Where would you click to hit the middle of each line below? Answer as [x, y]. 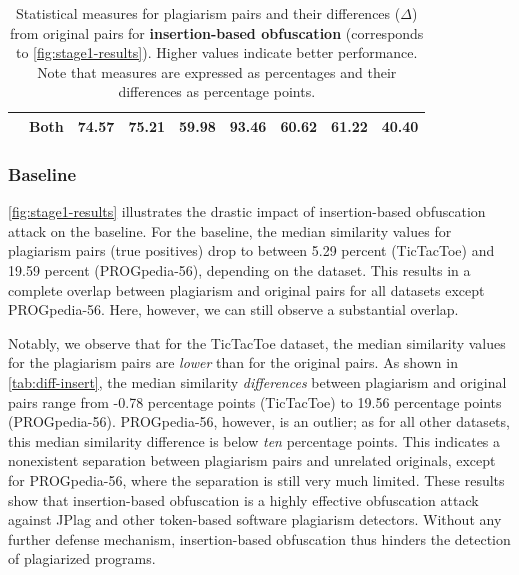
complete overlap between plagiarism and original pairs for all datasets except [246, 289]
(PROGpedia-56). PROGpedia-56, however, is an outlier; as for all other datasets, [259, 421]
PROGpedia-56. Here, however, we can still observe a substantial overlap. [233, 309]
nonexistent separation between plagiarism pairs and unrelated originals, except [252, 460]
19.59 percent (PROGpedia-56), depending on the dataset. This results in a [239, 270]
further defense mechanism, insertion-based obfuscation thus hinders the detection [259, 538]
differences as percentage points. [217, 91]
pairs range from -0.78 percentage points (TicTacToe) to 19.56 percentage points [255, 401]
